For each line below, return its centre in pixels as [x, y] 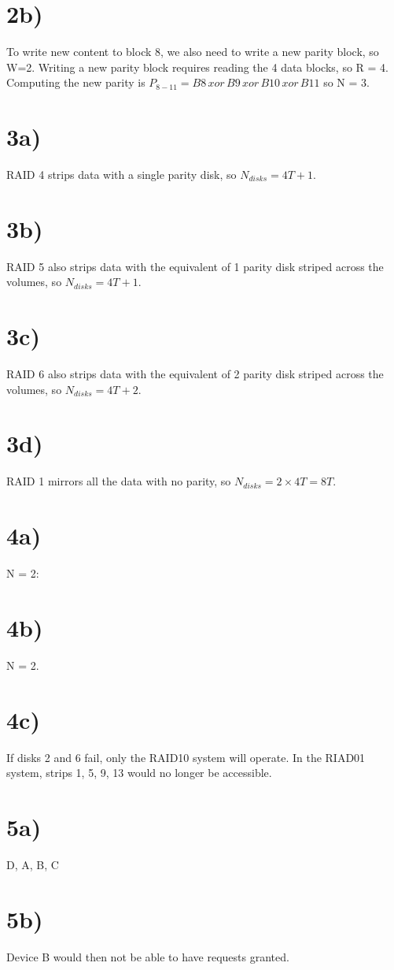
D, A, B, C [33, 864]
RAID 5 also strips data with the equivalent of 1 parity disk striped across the [195, 266]
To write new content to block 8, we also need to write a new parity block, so [193, 52]
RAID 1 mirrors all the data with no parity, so [119, 481]
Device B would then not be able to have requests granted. [148, 956]
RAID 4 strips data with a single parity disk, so [122, 175]
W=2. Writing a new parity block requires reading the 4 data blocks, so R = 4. [197, 67]
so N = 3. [346, 82]
